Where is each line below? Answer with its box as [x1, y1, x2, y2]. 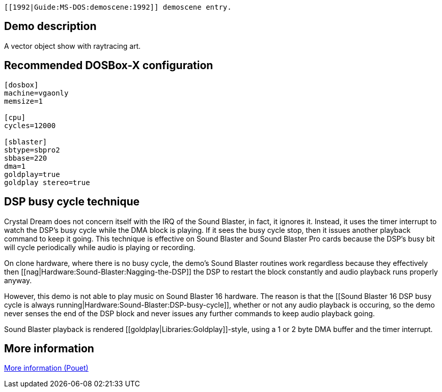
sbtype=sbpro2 [4, 145, 60, 154]
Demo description [4, 20, 97, 33]
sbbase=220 [4, 154, 47, 162]
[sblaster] [4, 137, 47, 146]
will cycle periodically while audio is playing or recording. [4, 243, 196, 252]
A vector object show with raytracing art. [4, 41, 141, 50]
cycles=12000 [4, 121, 56, 130]
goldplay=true [4, 170, 60, 178]
